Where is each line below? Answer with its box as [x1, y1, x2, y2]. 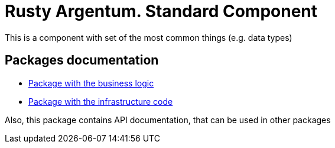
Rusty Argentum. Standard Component [5, 1, 318, 21]
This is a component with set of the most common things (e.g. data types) [5, 32, 292, 43]
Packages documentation [5, 53, 159, 68]
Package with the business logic [28, 78, 154, 88]
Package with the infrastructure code [28, 96, 173, 107]
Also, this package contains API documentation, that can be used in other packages [5, 114, 331, 125]
